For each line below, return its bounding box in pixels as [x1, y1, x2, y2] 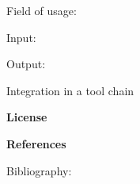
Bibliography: [6, 162, 72, 178]
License [6, 109, 47, 125]
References [6, 135, 66, 151]
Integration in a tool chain [6, 82, 134, 98]
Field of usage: [6, 2, 77, 18]
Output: [6, 56, 46, 72]
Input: [6, 29, 36, 45]
